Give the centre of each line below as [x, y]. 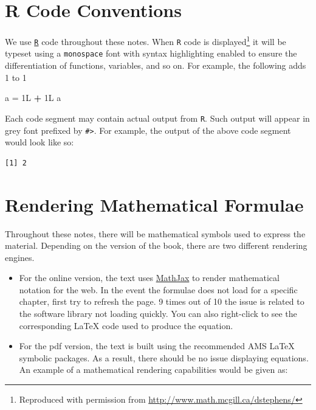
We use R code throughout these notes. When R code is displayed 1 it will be [146, 40]
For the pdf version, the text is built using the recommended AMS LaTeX [157, 346]
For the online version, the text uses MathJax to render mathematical [149, 278]
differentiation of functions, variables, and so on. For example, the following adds [156, 65]
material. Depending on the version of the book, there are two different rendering [156, 245]
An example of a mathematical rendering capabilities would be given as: [153, 370]
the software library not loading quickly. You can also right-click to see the [158, 314]
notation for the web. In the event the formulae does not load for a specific [158, 289]
